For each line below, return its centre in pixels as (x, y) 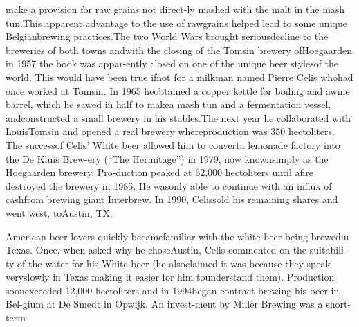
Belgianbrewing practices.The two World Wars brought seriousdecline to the (167, 36)
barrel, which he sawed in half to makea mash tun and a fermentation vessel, (168, 104)
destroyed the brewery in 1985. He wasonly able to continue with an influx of (169, 185)
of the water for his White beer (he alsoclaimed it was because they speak (174, 263)
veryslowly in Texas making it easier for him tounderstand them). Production (170, 277)
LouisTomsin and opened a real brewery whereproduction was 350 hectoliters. (170, 131)
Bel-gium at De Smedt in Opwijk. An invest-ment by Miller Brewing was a (164, 304)
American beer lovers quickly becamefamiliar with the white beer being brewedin (177, 236)
